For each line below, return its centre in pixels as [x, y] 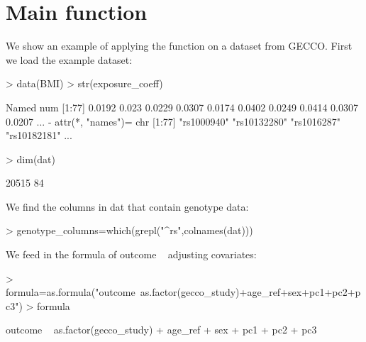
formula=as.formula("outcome [71, 292]
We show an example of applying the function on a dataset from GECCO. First [179, 46]
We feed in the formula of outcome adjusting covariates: [131, 254]
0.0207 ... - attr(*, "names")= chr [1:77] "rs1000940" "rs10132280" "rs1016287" [173, 121]
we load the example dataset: [69, 59]
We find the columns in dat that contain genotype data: [127, 206]
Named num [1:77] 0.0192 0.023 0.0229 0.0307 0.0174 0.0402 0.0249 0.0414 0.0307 [182, 107]
